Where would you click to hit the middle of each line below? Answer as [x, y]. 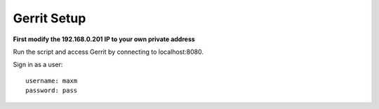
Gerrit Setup [49, 18]
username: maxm [52, 81]
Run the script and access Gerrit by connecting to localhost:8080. [108, 52]
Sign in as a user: [38, 65]
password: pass [52, 90]
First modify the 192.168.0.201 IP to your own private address [104, 39]
